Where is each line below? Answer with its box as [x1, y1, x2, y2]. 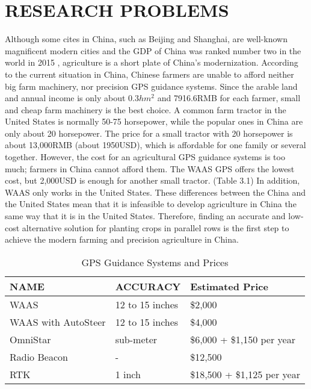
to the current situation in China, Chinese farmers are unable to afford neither [5, 67, 294, 80]
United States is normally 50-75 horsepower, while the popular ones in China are [5, 115, 303, 128]
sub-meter [115, 332, 158, 346]
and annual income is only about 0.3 [5, 92, 139, 104]
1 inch [115, 367, 141, 381]
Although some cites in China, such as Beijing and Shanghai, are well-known [5, 33, 288, 45]
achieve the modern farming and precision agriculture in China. [5, 233, 239, 246]
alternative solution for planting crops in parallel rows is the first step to [22, 221, 289, 234]
